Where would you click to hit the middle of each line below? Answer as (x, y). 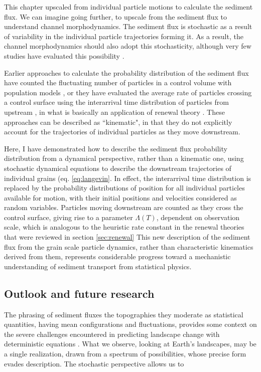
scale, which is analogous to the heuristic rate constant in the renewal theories (124, 227)
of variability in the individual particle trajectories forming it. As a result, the (124, 36)
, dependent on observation (198, 217)
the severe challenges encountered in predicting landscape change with (112, 334)
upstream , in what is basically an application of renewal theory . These (114, 112)
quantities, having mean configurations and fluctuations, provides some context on (130, 324)
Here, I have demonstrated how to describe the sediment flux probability (116, 148)
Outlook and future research (79, 293)
